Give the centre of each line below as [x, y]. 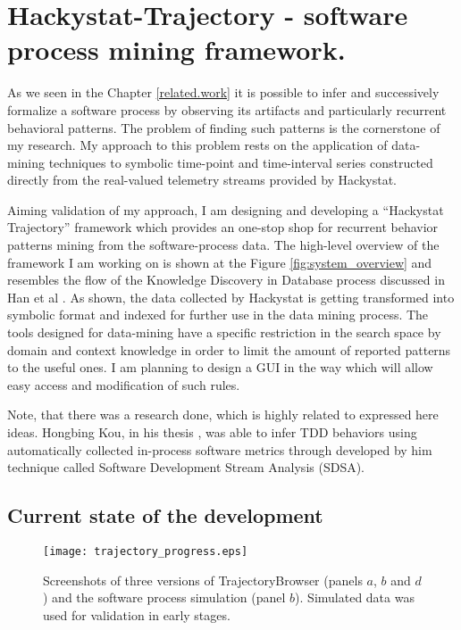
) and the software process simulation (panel [164, 597]
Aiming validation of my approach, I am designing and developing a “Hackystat [226, 209]
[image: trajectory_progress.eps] [146, 551]
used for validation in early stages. [137, 614]
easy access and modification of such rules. [124, 384]
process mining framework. [176, 50]
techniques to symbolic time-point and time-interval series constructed [241, 162]
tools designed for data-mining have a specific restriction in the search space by [224, 332]
